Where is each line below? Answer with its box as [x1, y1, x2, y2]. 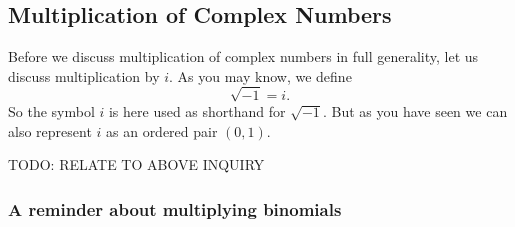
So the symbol [8, 100, 95, 121]
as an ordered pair [106, 120, 218, 141]
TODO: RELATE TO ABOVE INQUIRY [8, 154, 265, 175]
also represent [8, 120, 92, 141]
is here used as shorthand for [108, 100, 286, 121]
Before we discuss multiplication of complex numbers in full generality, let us [8, 46, 479, 67]
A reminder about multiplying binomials [8, 196, 342, 221]
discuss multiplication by [8, 65, 160, 86]
